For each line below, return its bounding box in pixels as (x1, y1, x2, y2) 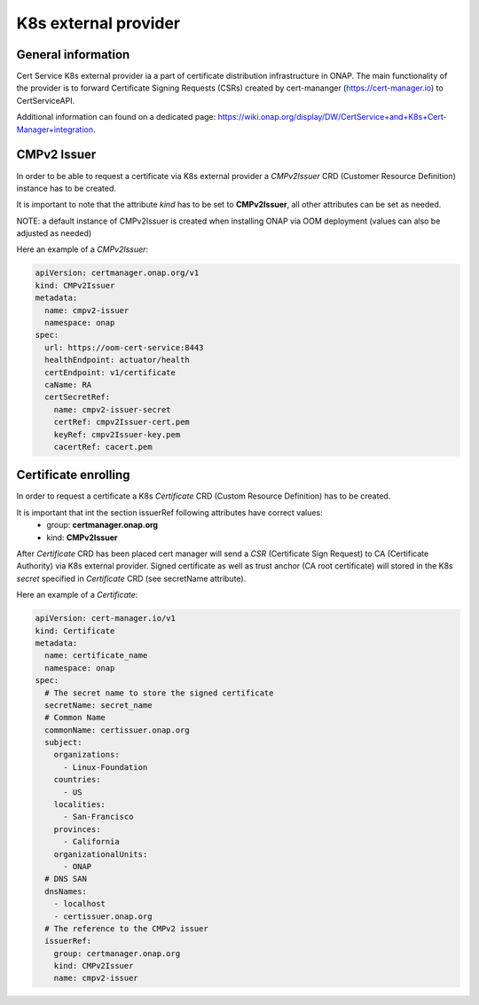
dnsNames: (44, 886, 88, 896)
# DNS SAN (44, 874, 88, 884)
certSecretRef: (44, 392, 111, 403)
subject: (44, 737, 82, 748)
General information (16, 47, 130, 62)
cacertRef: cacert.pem (53, 442, 153, 451)
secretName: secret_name (44, 700, 153, 710)
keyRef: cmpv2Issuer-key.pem (53, 429, 181, 439)
